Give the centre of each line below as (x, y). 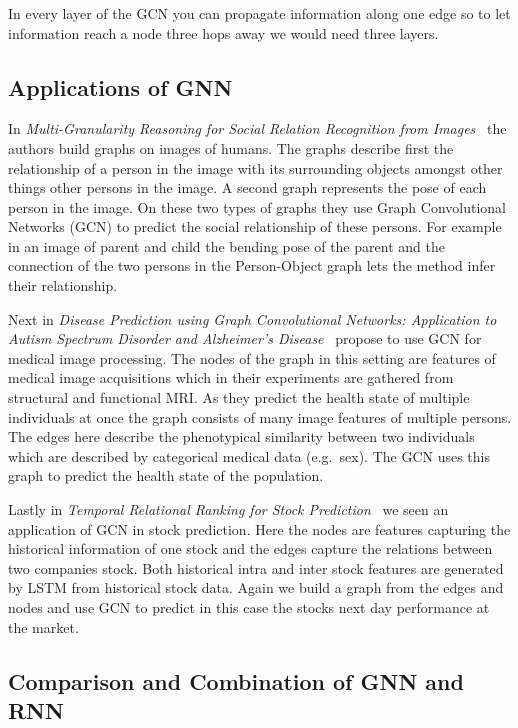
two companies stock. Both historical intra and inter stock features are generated (256, 567)
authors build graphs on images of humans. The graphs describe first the (231, 147)
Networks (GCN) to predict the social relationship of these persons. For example (255, 226)
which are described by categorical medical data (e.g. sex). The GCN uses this (249, 455)
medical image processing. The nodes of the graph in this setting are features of (252, 357)
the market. (43, 626)
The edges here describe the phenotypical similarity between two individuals (241, 436)
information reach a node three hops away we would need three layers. (223, 32)
